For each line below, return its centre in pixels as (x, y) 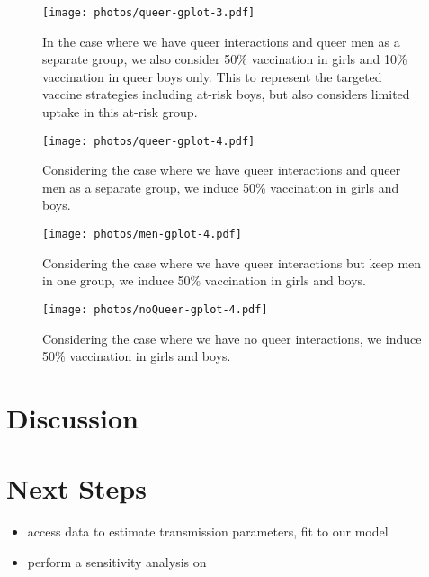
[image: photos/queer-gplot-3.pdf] (149, 13)
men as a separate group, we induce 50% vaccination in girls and (221, 187)
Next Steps (76, 488)
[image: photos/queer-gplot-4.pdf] (149, 141)
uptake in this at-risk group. (120, 112)
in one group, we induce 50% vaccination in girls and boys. (204, 280)
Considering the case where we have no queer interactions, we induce (232, 338)
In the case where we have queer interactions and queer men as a (221, 41)
